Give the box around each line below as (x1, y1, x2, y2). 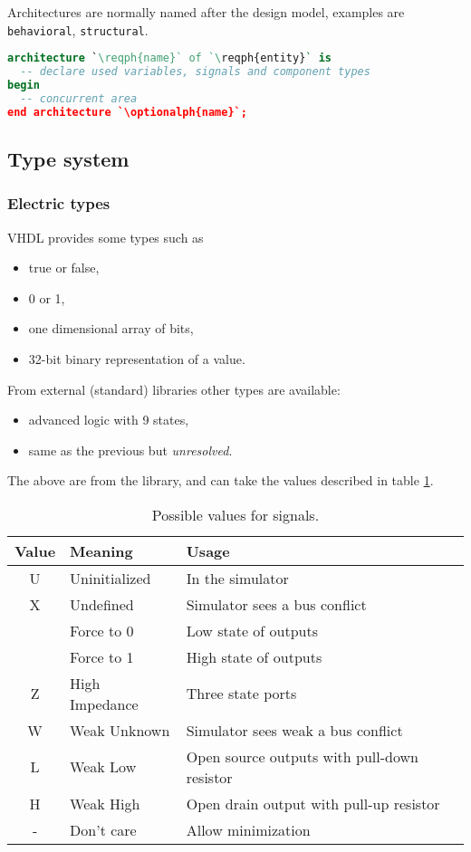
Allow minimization (186, 818, 311, 840)
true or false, (28, 258, 100, 277)
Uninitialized (70, 567, 151, 589)
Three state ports (186, 683, 297, 704)
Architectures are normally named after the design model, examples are (7, 3, 405, 21)
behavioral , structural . (7, 20, 149, 39)
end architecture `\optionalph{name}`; (7, 105, 247, 119)
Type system (7, 145, 130, 173)
